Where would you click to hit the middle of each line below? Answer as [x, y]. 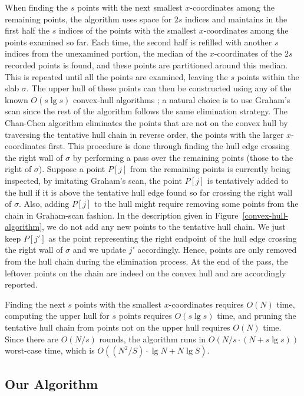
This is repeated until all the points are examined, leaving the [116, 76]
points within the [268, 76]
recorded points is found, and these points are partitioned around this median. [146, 65]
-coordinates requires [206, 304]
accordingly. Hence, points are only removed [217, 250]
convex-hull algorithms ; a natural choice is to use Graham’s [181, 99]
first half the [27, 30]
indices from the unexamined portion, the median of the [106, 53]
